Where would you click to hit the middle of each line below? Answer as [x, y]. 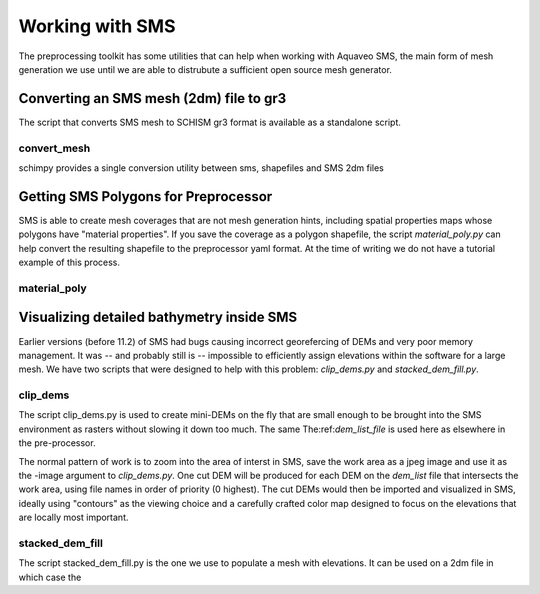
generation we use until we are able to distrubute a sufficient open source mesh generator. [205, 69]
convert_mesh [54, 148]
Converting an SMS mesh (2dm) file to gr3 [152, 98]
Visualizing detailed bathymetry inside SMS [158, 317]
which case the [50, 577]
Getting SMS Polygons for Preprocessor [145, 196]
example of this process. [69, 262]
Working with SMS [97, 26]
